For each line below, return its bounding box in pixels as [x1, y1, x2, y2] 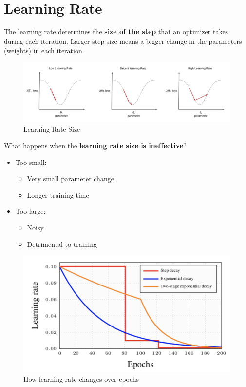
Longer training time [27, 189, 89, 200]
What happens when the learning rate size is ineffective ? [4, 141, 187, 151]
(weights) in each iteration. [4, 45, 84, 56]
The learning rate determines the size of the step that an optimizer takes [4, 26, 228, 37]
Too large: [15, 206, 46, 216]
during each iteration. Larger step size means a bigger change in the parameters [4, 36, 242, 46]
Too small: [15, 157, 47, 167]
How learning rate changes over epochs [23, 374, 139, 384]
